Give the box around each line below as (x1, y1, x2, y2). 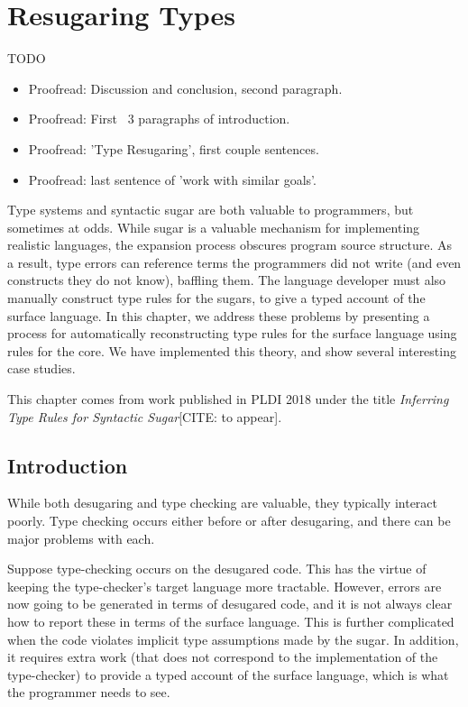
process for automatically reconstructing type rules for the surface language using (7, 324, 457, 343)
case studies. (7, 359, 76, 378)
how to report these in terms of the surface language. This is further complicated (7, 611, 454, 630)
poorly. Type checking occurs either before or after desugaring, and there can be (7, 511, 451, 530)
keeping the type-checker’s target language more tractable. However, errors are (7, 576, 442, 595)
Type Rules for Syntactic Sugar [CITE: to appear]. (7, 407, 282, 426)
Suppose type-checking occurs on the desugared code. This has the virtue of (7, 559, 427, 578)
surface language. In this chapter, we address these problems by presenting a (7, 306, 430, 325)
